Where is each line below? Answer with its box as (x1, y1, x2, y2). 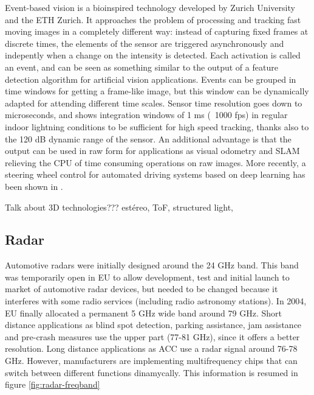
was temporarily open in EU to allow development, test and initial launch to (5, 270, 290, 283)
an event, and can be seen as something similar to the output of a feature (5, 60, 278, 73)
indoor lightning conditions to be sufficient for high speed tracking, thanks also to (5, 120, 309, 133)
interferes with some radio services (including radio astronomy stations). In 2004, (5, 295, 307, 307)
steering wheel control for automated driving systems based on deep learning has (5, 168, 305, 181)
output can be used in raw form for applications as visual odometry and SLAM (5, 144, 300, 157)
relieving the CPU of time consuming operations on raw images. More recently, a (5, 156, 306, 169)
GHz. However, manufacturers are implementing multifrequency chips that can (5, 354, 298, 367)
